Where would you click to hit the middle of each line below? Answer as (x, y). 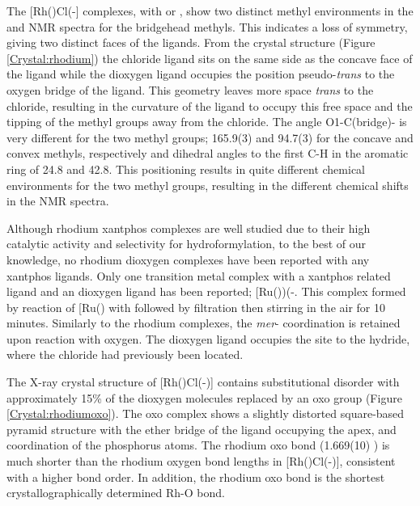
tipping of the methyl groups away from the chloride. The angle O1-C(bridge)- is (207, 122)
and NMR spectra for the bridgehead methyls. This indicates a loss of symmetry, (207, 26)
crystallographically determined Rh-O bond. (116, 493)
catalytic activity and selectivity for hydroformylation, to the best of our (187, 244)
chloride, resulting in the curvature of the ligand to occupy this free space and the (210, 105)
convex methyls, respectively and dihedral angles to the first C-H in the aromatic (208, 153)
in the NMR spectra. (58, 201)
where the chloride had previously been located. (125, 354)
